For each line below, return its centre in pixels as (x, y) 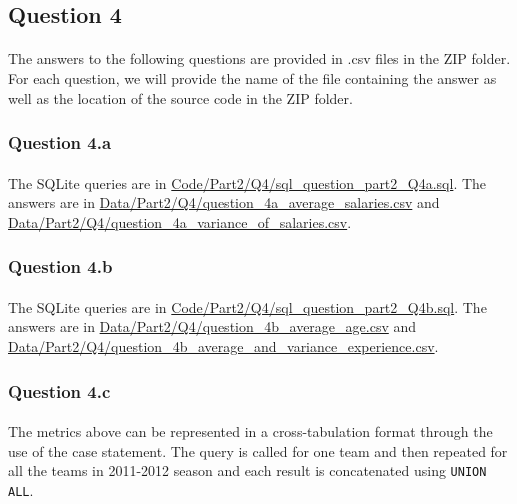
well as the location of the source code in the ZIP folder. (180, 97)
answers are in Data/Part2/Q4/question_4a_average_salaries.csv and (224, 202)
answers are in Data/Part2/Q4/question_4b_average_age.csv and (212, 326)
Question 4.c (59, 390)
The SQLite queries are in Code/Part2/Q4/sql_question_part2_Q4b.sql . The (247, 306)
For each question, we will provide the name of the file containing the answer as (252, 77)
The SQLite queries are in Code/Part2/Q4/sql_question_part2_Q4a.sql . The (247, 182)
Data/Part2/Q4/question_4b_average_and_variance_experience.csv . (223, 346)
